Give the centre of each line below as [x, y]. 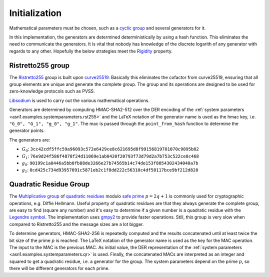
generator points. [27, 130]
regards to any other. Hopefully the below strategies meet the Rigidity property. [91, 51]
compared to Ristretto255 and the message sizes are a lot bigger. [76, 224]
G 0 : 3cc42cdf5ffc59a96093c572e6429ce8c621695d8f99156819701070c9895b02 [110, 149]
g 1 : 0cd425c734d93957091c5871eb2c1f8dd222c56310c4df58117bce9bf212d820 [110, 171]
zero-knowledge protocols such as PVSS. [52, 91]
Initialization [35, 13]
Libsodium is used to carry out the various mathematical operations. [79, 100]
